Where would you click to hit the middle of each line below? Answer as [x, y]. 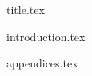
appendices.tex [42, 63]
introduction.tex [46, 36]
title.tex [26, 9]
